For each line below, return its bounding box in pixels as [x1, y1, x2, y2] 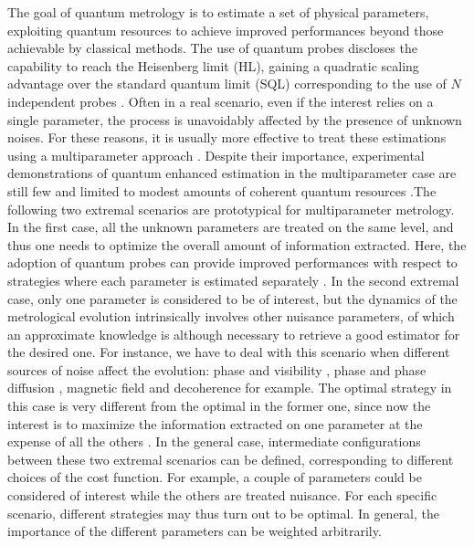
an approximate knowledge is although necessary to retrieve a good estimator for [7, 324, 460, 343]
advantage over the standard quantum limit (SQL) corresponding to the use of [7, 74, 447, 93]
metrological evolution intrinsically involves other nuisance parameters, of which [7, 307, 455, 326]
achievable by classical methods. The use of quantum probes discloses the [7, 38, 417, 58]
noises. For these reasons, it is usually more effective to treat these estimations [7, 128, 447, 147]
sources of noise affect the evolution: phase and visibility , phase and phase [7, 360, 427, 379]
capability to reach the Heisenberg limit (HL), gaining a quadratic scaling [7, 56, 419, 75]
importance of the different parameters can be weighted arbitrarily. [7, 521, 382, 541]
